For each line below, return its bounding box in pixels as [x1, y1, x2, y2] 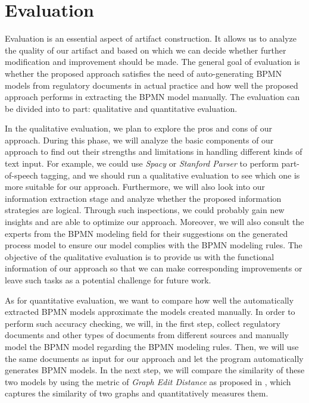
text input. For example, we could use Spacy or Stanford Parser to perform [5, 157, 279, 170]
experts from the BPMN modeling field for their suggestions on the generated [5, 227, 288, 239]
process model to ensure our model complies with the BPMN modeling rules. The [5, 239, 302, 251]
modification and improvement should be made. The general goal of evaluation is [5, 55, 300, 68]
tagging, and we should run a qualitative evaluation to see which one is [40, 168, 300, 181]
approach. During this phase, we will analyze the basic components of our [5, 133, 274, 146]
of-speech [5, 168, 38, 181]
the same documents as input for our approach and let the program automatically [5, 352, 304, 364]
